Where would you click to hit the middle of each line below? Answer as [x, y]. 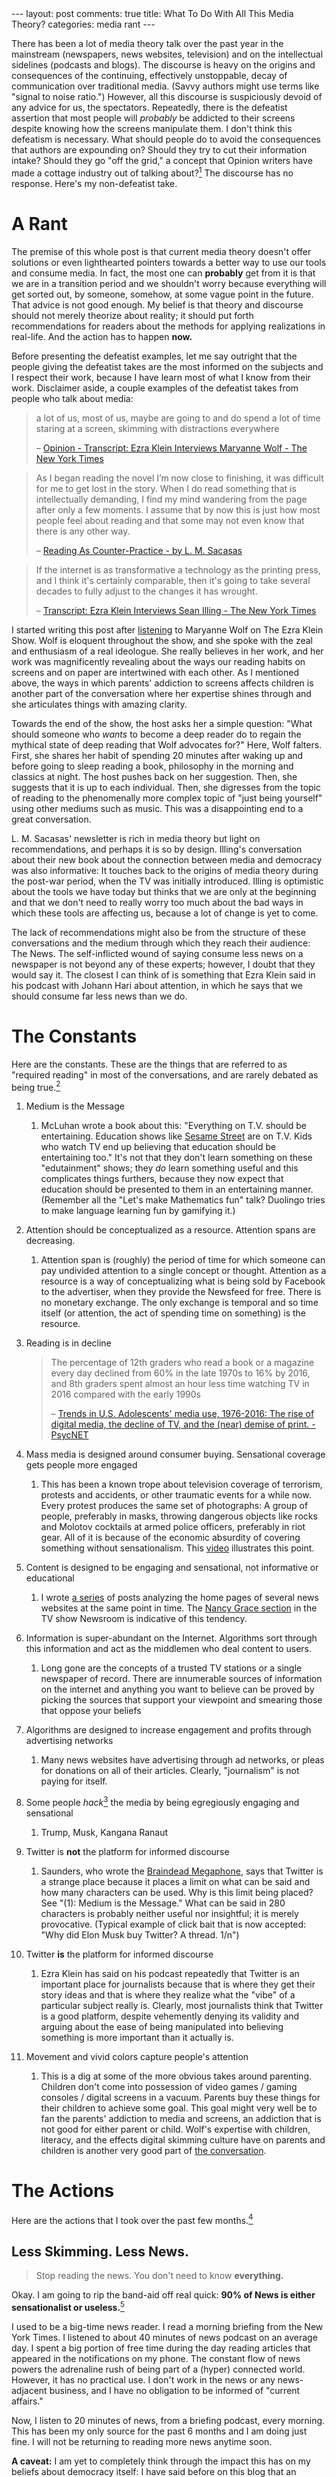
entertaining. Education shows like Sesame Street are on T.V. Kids [176, 1136]
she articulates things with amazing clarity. [99, 704]
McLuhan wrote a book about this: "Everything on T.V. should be [173, 1126]
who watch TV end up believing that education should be [158, 1147]
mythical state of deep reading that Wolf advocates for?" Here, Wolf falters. [167, 744]
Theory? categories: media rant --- [83, 24]
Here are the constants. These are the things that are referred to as [149, 1064]
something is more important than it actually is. [137, 2037]
